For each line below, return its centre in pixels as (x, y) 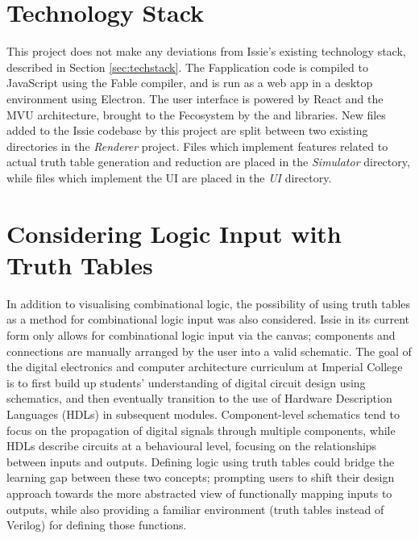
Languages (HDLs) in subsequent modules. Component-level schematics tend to (203, 414)
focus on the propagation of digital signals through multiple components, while (201, 430)
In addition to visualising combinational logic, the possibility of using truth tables (209, 303)
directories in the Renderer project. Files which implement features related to (197, 146)
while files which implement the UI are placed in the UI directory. (169, 177)
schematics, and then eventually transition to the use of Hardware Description (199, 398)
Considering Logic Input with (174, 233)
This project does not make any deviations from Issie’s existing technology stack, (206, 51)
